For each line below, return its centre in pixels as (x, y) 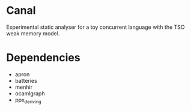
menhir (24, 87)
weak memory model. (33, 33)
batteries (26, 80)
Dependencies (43, 58)
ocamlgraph (30, 93)
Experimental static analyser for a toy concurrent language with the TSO (95, 27)
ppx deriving (28, 100)
